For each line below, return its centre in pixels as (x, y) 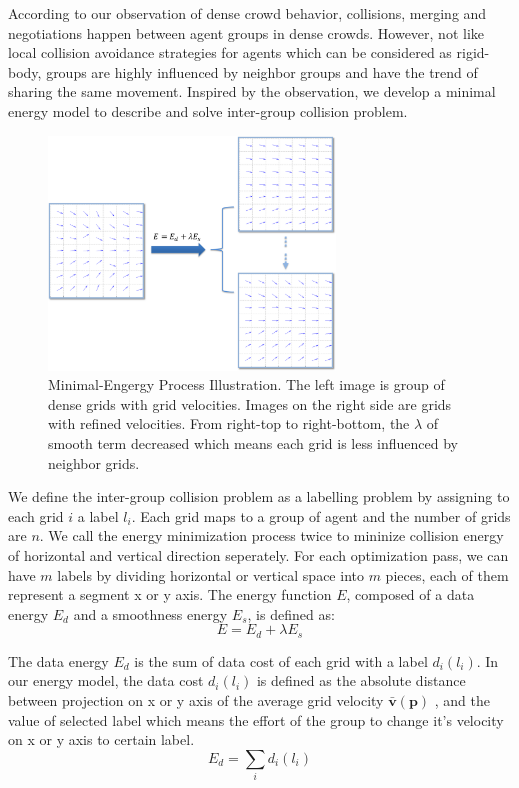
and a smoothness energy (150, 613)
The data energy (58, 660)
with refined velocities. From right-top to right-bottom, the (229, 423)
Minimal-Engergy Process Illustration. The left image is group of (246, 384)
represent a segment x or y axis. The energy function (170, 594)
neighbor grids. (94, 462)
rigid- (473, 52)
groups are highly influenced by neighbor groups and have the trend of (262, 71)
